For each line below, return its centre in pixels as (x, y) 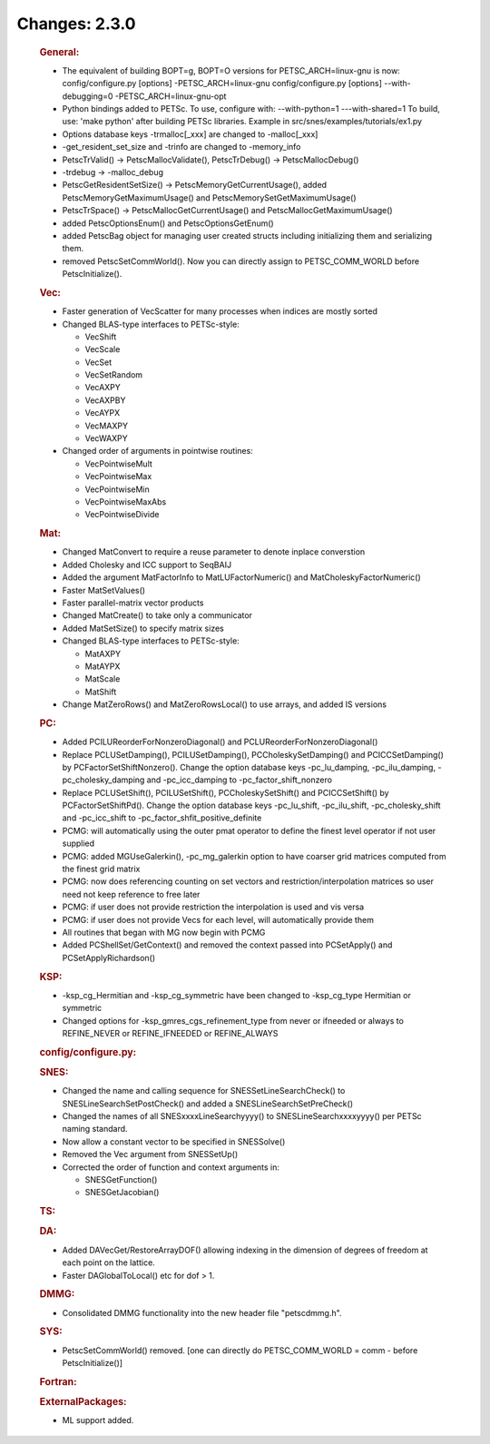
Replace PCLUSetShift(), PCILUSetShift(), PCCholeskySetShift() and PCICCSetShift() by (225, 792)
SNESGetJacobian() (122, 1193)
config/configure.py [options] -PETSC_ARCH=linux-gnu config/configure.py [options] (222, 83)
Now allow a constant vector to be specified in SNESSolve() (174, 1141)
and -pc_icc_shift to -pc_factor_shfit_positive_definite (162, 818)
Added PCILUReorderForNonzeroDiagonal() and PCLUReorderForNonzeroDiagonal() (220, 742)
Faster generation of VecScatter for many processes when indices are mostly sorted (220, 311)
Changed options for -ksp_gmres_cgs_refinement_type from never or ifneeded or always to (233, 1020)
